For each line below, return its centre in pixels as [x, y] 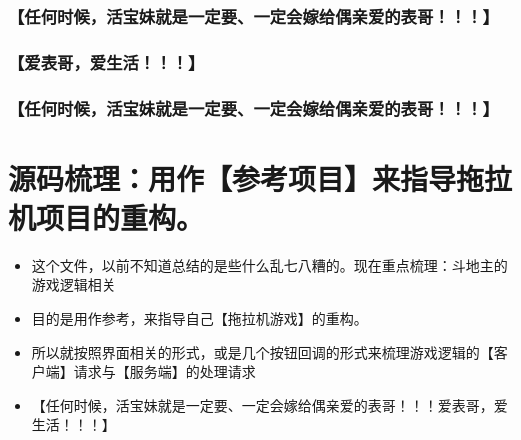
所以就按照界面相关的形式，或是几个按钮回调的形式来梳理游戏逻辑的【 [262, 351]
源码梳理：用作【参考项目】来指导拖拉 [260, 177]
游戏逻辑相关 [73, 284]
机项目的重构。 [106, 216]
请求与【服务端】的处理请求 [164, 371]
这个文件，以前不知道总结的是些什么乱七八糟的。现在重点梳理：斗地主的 [269, 264]
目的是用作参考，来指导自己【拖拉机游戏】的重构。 [199, 318]
